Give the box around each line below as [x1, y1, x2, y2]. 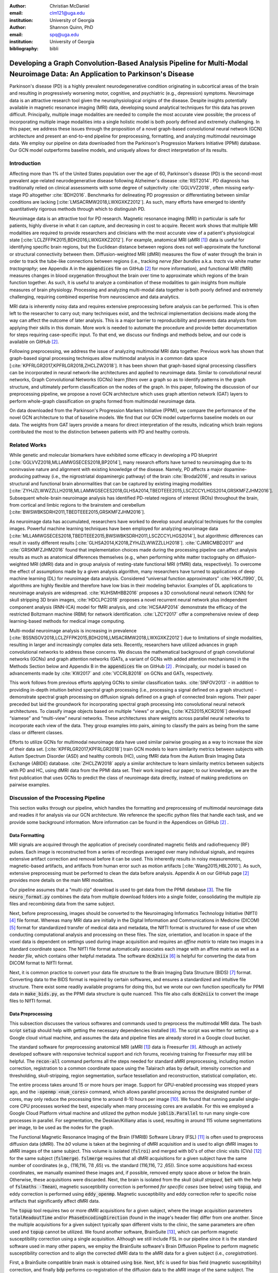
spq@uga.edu [49, 31, 79, 38]
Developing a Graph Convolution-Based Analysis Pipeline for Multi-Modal [9, 59, 248, 68]
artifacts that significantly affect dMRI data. [9, 1198, 100, 1204]
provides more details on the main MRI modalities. [9, 877, 115, 883]
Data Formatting [9, 832, 45, 838]
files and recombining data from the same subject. [9, 901, 116, 907]
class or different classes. [9, 730, 64, 736]
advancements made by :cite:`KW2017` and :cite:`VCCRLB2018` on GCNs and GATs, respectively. [9, 670, 213, 677]
